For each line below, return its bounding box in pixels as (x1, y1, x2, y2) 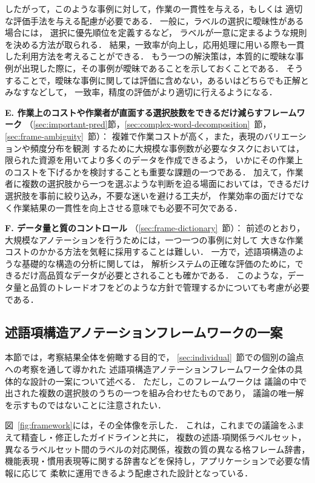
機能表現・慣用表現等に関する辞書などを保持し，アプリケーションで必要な (5, 454, 302, 467)
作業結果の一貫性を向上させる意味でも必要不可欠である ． (13, 201, 242, 214)
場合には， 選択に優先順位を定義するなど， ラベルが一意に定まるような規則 (5, 26, 307, 39)
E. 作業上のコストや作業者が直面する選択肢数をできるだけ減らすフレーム (5, 106, 297, 118)
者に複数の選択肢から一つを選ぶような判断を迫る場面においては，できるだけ (5, 177, 310, 190)
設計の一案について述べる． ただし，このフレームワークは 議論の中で (30, 374, 307, 387)
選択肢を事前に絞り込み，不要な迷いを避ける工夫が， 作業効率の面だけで (5, 189, 296, 201)
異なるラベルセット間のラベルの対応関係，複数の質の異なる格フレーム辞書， (5, 442, 310, 455)
